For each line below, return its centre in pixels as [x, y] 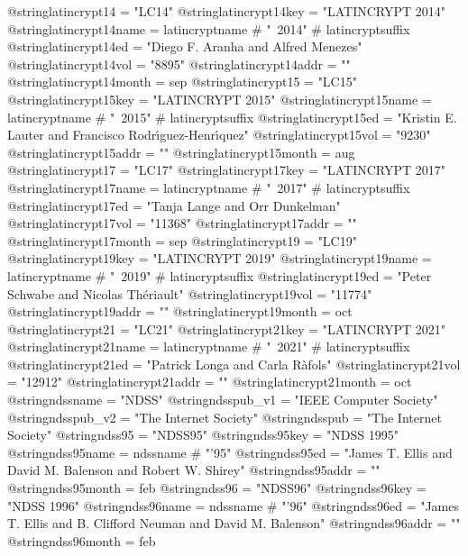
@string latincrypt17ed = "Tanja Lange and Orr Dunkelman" [174, 205]
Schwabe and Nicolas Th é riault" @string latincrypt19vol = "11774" [190, 293]
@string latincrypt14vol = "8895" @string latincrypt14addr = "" [179, 64]
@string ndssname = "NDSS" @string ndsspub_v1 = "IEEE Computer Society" [223, 400]
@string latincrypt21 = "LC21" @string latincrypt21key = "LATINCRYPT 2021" [227, 328]
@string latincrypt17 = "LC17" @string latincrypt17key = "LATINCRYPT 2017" [227, 170]
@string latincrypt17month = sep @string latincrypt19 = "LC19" [182, 240]
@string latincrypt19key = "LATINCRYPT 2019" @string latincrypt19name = [220, 258]
